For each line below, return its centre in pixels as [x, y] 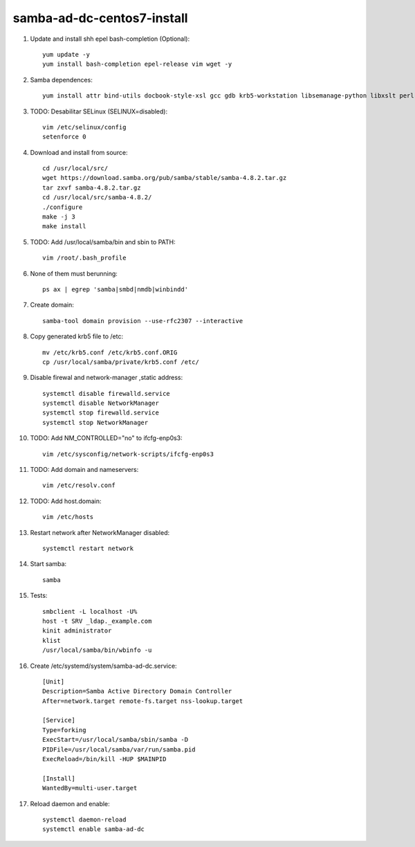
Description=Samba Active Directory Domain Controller [137, 691]
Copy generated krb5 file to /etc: [77, 336]
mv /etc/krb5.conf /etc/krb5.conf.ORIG [110, 352]
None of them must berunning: [74, 273]
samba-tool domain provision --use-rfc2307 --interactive [143, 321]
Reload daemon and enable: [70, 803]
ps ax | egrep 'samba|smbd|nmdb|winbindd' [116, 289]
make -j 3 [59, 217]
